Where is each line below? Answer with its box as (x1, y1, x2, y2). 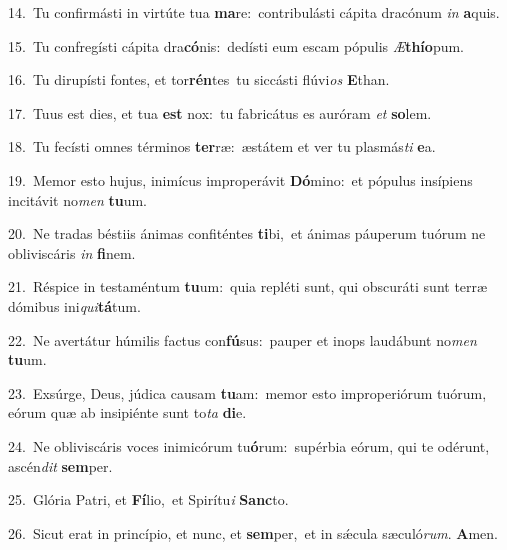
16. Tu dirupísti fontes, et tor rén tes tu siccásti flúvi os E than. (8, 69, 390, 90)
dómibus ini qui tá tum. (8, 295, 141, 316)
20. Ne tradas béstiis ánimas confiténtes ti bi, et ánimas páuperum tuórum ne (8, 223, 486, 244)
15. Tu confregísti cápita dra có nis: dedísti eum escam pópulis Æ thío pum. (8, 35, 464, 56)
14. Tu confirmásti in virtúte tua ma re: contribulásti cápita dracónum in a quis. (8, 2, 500, 22)
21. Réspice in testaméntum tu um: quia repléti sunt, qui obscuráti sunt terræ (8, 276, 488, 297)
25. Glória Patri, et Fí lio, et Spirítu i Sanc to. (8, 489, 289, 510)
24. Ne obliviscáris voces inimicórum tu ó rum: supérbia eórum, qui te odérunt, (8, 435, 490, 456)
